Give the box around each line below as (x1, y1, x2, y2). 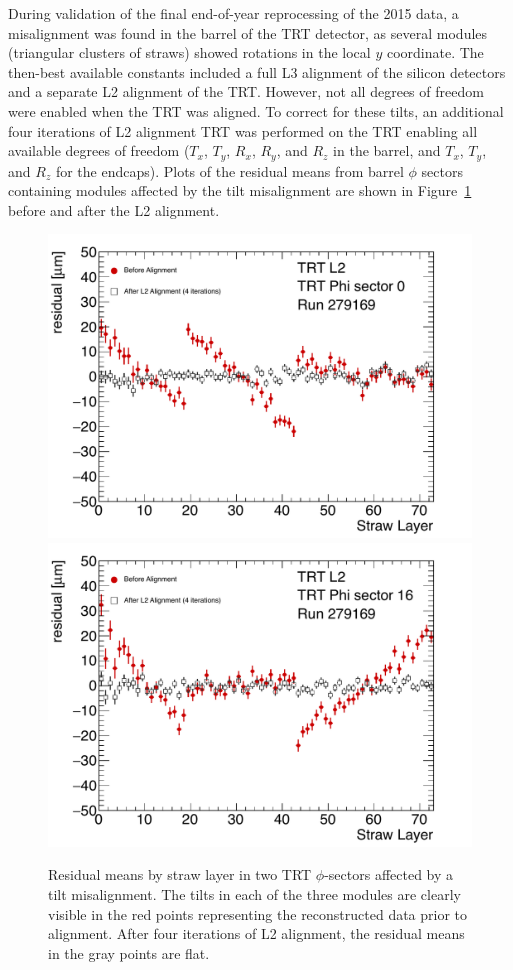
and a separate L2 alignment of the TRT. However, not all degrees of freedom (8, 81, 484, 102)
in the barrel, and (333, 140, 441, 161)
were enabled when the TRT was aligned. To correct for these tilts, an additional (8, 100, 504, 121)
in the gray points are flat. (48, 942, 210, 963)
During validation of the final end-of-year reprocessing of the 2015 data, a (8, 3, 459, 23)
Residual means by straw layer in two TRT (48, 864, 312, 885)
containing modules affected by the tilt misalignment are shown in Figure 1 (8, 180, 472, 201)
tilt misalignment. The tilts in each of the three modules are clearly (48, 884, 461, 905)
